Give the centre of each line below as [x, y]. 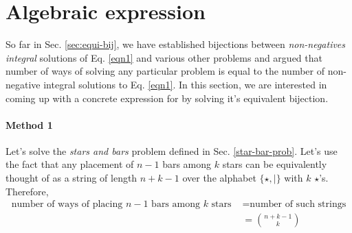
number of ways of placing [67, 205]
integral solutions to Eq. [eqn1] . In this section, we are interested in [185, 84]
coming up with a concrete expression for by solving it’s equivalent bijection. [167, 98]
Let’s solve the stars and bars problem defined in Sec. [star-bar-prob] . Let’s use [172, 150]
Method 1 [29, 124]
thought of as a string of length [71, 178]
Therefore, [27, 191]
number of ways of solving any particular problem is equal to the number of [165, 71]
